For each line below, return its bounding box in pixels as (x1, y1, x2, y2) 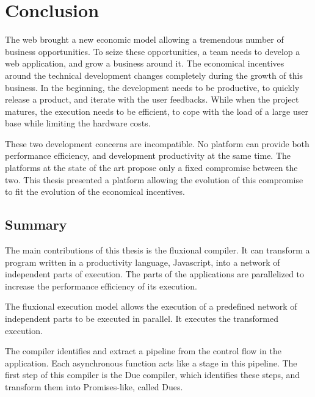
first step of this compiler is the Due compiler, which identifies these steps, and (5, 368, 300, 381)
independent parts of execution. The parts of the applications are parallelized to (5, 268, 305, 280)
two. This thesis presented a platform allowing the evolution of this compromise (5, 173, 303, 186)
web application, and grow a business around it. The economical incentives (5, 57, 284, 70)
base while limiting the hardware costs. (5, 117, 151, 129)
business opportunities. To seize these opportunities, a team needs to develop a (5, 45, 300, 57)
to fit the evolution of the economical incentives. (5, 185, 185, 198)
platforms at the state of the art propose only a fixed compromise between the (5, 161, 298, 174)
